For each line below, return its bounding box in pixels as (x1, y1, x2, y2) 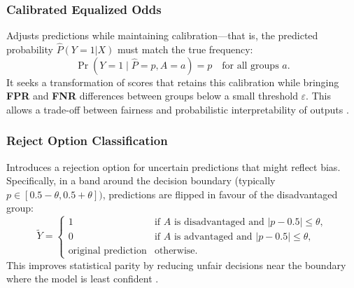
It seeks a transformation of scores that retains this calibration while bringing (6, 74, 339, 89)
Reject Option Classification (6, 132, 168, 149)
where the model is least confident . (6, 271, 159, 286)
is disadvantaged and (174, 217, 264, 228)
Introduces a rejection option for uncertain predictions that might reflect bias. (6, 159, 341, 174)
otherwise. (154, 246, 198, 256)
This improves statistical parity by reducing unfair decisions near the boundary (6, 257, 346, 272)
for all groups (222, 60, 279, 71)
